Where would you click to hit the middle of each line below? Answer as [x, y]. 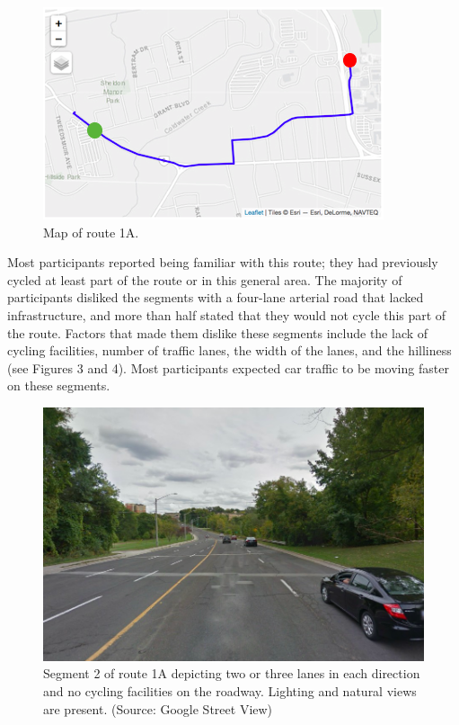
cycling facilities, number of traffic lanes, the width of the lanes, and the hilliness [229, 350]
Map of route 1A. [91, 232]
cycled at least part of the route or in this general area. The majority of [205, 279]
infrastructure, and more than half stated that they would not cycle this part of [227, 314]
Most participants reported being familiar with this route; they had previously [223, 262]
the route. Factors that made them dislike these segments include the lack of [218, 332]
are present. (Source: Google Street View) [158, 708]
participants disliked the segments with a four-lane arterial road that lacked [216, 297]
